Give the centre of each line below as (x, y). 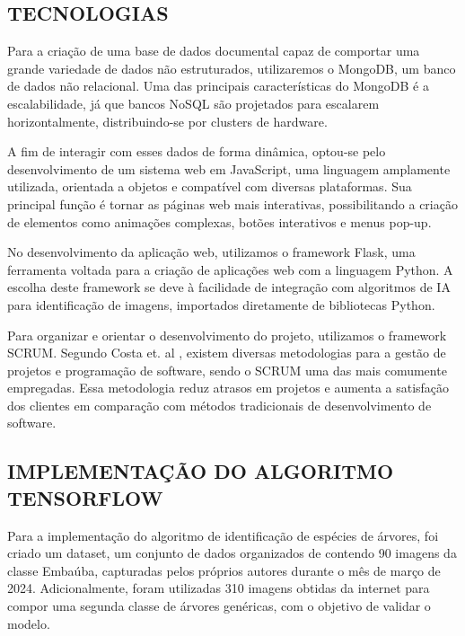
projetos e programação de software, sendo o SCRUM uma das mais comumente (227, 370)
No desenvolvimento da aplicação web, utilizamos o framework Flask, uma (211, 252)
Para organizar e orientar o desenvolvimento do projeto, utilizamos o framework (227, 335)
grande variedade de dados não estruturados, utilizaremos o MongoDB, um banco (232, 68)
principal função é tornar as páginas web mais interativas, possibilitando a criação (232, 203)
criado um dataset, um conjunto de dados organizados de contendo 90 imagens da (232, 553)
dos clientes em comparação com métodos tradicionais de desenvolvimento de (219, 405)
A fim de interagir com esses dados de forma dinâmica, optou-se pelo (197, 151)
